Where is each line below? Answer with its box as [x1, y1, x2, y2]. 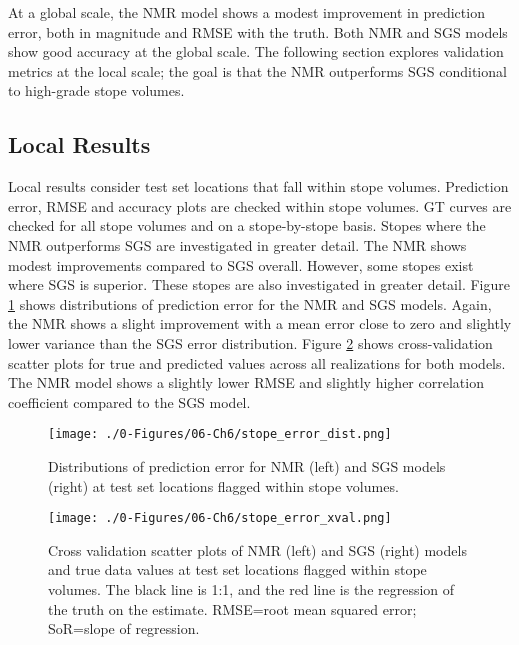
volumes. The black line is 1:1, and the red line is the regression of [48, 578, 455, 599]
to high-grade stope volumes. [8, 80, 185, 101]
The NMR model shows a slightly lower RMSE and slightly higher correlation [8, 372, 484, 393]
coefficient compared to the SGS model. [8, 391, 251, 412]
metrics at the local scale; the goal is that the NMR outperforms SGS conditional [8, 60, 507, 81]
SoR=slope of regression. [48, 618, 200, 639]
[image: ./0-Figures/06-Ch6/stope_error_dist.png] [48, 427, 392, 442]
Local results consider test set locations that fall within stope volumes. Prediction [8, 176, 509, 197]
